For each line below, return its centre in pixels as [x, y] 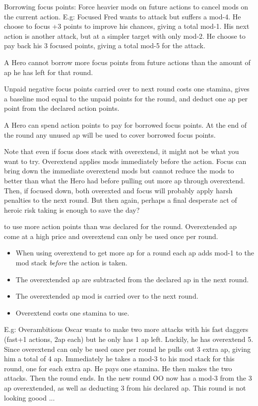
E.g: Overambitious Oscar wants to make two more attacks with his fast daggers [126, 329]
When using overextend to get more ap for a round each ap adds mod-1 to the [135, 253]
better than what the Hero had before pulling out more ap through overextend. [125, 180]
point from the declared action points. [62, 108]
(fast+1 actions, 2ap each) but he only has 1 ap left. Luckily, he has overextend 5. [129, 339]
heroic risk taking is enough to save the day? [72, 209]
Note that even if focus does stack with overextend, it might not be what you [122, 151]
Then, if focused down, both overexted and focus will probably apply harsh [118, 190]
